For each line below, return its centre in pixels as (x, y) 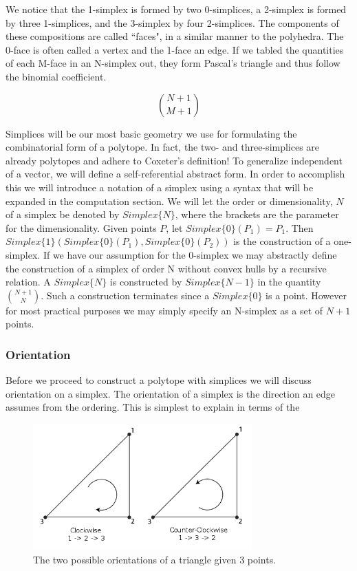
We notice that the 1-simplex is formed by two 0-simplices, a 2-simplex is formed (176, 9)
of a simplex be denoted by (63, 214)
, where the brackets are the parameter (257, 214)
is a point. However (306, 295)
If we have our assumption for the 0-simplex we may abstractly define (190, 254)
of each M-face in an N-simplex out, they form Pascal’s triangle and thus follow (173, 63)
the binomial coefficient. (56, 76)
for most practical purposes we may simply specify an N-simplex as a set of (164, 310)
